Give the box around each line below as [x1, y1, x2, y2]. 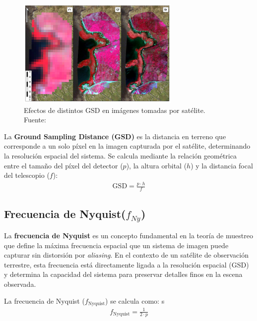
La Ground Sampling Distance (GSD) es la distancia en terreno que [4, 131, 226, 141]
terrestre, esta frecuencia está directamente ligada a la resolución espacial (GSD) [4, 259, 249, 269]
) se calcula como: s [105, 295, 165, 306]
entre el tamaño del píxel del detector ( [4, 160, 123, 170]
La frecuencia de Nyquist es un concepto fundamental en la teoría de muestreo [4, 230, 253, 240]
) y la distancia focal [191, 160, 253, 170]
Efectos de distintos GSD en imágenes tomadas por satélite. [24, 105, 205, 115]
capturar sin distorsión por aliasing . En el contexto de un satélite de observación [4, 250, 249, 260]
